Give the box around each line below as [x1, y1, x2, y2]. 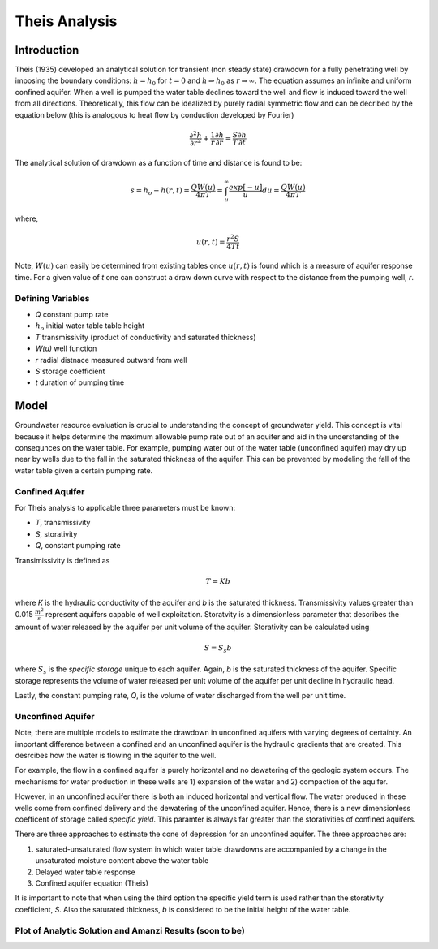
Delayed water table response [35, 867, 135, 877]
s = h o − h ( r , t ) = [130, 186, 190, 196]
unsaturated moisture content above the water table [35, 856, 209, 865]
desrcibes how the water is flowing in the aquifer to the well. [15, 751, 217, 761]
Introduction [15, 43, 79, 57]
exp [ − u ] [228, 183, 263, 192]
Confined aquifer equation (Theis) [35, 878, 149, 888]
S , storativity [35, 528, 78, 539]
